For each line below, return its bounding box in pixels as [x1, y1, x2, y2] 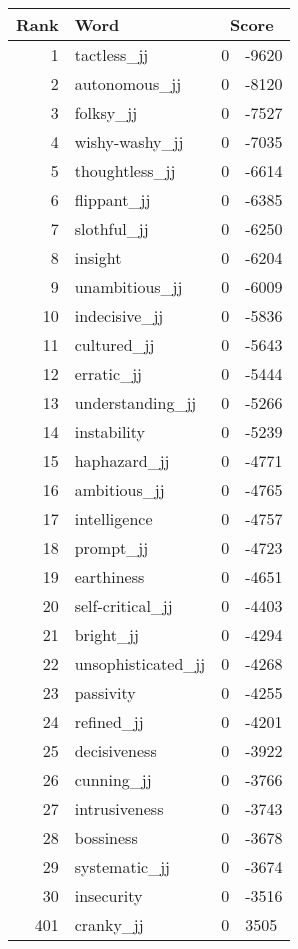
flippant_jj [74, 188, 151, 211]
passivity [74, 681, 136, 704]
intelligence [74, 507, 153, 530]
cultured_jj [74, 333, 155, 356]
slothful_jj [74, 217, 149, 240]
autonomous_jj [74, 72, 182, 95]
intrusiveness [74, 797, 164, 820]
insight [74, 246, 122, 269]
